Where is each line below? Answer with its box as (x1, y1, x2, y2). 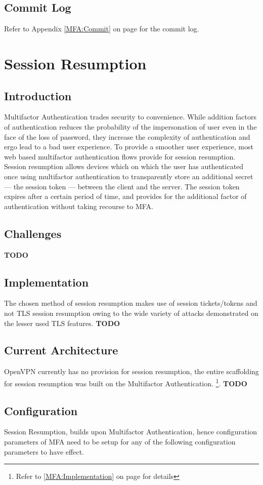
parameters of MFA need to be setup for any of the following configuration (4, 436, 236, 447)
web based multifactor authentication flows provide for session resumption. (4, 151, 236, 161)
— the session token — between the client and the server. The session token (4, 181, 240, 191)
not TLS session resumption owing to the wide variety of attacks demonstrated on (4, 307, 258, 318)
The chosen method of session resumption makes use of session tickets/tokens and (4, 298, 257, 308)
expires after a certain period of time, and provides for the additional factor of (4, 191, 247, 201)
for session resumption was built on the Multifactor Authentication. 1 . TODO (4, 376, 247, 388)
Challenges (4, 225, 62, 241)
